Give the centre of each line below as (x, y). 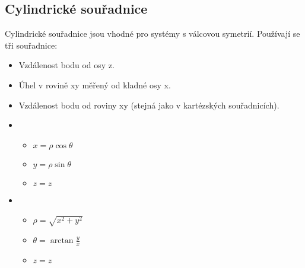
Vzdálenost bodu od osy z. (66, 65)
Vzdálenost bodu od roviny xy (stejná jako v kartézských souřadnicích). (149, 105)
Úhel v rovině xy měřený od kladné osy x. (95, 84)
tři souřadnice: (31, 45)
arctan (62, 241)
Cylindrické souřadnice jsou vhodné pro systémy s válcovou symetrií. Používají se (152, 33)
